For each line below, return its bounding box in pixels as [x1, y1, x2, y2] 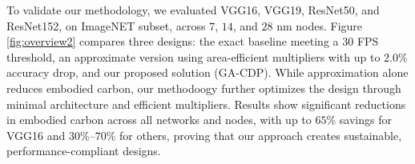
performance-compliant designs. [6, 142, 161, 159]
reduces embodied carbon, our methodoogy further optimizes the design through [6, 79, 401, 96]
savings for [339, 111, 392, 128]
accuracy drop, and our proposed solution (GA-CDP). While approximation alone [6, 64, 409, 81]
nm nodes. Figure [276, 17, 363, 34]
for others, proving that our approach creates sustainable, [119, 126, 402, 143]
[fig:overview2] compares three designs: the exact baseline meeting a [6, 33, 339, 50]
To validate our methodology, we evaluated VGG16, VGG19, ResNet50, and [6, 2, 380, 18]
